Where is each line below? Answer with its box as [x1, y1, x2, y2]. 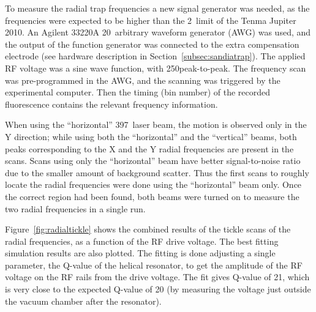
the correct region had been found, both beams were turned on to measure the [5, 190, 299, 202]
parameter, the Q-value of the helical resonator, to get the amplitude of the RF [5, 258, 303, 271]
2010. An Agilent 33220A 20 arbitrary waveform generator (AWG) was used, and [5, 26, 311, 39]
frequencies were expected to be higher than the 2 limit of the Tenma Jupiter [5, 13, 296, 26]
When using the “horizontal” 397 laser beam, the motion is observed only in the [5, 118, 307, 131]
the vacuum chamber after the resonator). [5, 294, 162, 307]
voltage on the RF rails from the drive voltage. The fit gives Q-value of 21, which [5, 270, 310, 283]
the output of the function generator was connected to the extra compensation [5, 37, 299, 50]
